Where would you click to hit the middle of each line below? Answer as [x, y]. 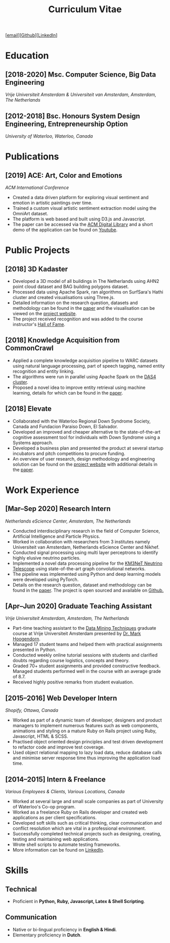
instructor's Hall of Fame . [39, 324]
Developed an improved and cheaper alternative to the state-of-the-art [87, 432]
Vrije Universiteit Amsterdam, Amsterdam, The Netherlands [67, 619]
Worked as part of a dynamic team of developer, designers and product [87, 720]
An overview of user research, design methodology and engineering [84, 459]
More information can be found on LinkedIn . [58, 850]
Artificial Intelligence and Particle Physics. [56, 536]
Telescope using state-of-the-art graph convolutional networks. [79, 568]
